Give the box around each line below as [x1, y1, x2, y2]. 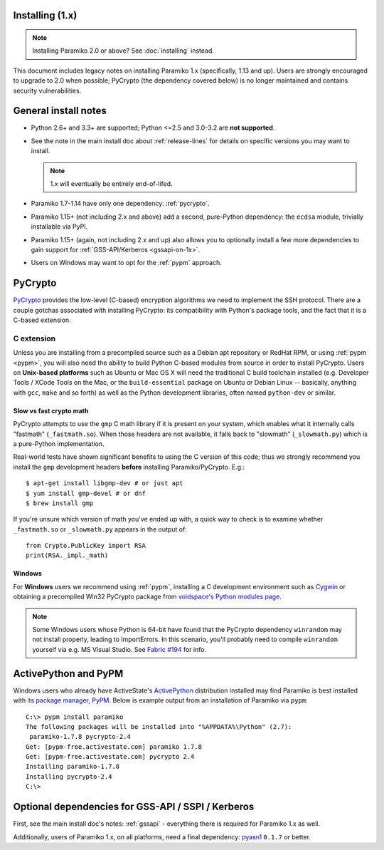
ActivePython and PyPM [13, 667, 124, 680]
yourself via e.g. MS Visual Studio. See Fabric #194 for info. [32, 645, 206, 653]
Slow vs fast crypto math [13, 406, 89, 415]
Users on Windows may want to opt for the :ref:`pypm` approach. [31, 259, 222, 267]
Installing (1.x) [13, 9, 78, 21]
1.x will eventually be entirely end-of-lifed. [50, 180, 174, 188]
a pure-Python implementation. [13, 439, 105, 448]
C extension [13, 333, 56, 343]
